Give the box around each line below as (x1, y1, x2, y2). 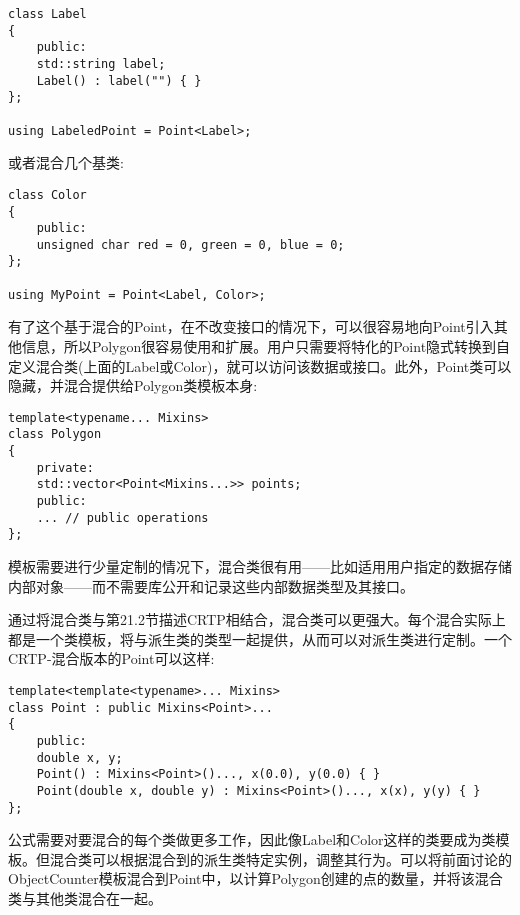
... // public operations (36, 510, 209, 525)
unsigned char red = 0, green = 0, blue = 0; (36, 237, 345, 252)
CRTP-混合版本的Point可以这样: (8, 648, 215, 669)
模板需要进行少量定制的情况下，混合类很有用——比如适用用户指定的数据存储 (8, 556, 512, 577)
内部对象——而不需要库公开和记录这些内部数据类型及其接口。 (8, 575, 414, 596)
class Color (8, 187, 87, 202)
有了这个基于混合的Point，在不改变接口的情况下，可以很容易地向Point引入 (8, 316, 494, 337)
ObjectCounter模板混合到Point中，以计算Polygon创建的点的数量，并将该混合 (8, 868, 503, 889)
